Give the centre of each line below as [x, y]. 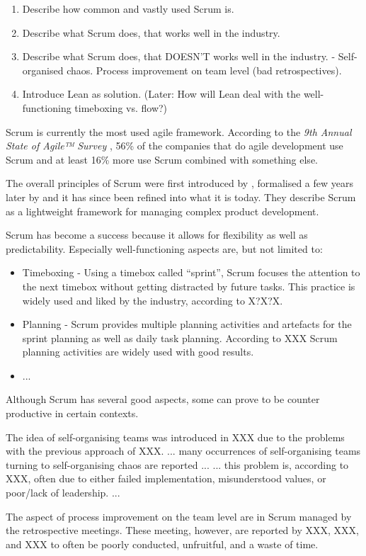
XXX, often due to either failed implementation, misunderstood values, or [166, 478]
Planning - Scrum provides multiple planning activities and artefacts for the [187, 324]
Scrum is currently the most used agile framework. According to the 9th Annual [179, 131]
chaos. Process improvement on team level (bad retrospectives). [204, 70]
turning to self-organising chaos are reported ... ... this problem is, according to [177, 464]
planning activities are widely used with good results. [138, 352]
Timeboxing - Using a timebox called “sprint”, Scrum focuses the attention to [191, 272]
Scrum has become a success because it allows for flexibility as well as [157, 235]
